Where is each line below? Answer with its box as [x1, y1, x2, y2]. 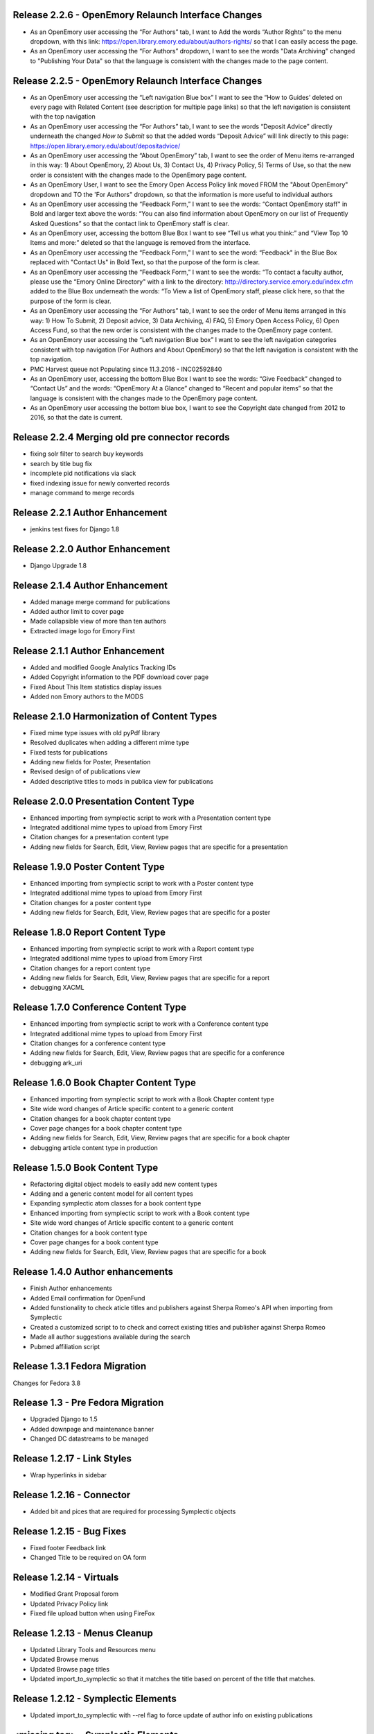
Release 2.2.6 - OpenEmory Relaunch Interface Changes [12, 9, 262, 21]
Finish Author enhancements [30, 1284, 112, 1293]
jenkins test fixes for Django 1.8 [30, 524, 120, 533]
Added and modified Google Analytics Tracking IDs [30, 663, 177, 671]
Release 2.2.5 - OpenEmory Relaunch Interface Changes [12, 75, 262, 87]
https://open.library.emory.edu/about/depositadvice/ [30, 141, 181, 150]
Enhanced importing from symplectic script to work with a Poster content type [30, 879, 254, 887]
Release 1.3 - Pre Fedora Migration [12, 1397, 164, 1409]
